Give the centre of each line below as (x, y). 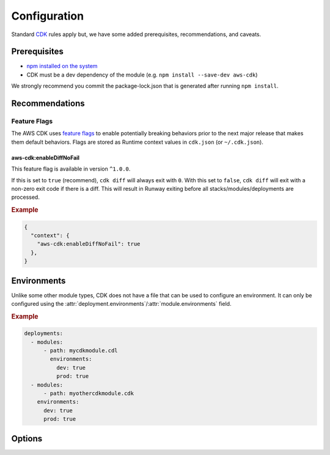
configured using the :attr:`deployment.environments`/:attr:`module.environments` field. (121, 304)
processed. (25, 197)
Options (27, 438)
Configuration (48, 16)
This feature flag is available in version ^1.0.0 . (71, 169)
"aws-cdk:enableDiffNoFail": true (89, 244)
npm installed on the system (62, 66)
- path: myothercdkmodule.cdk (89, 394)
